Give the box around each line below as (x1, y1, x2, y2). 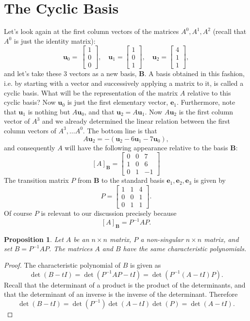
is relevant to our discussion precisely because (41, 208, 177, 218)
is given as (130, 260, 161, 270)
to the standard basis (101, 175, 165, 185)
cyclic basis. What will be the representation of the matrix (4, 87, 178, 97)
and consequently (4, 142, 55, 152)
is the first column (179, 106, 233, 116)
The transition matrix (4, 175, 69, 185)
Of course (4, 208, 33, 218)
